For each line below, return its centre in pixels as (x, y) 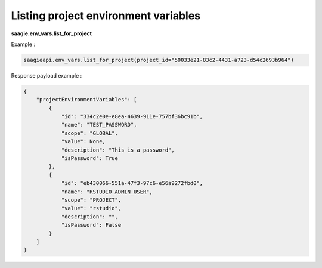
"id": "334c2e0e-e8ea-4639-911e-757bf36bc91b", (132, 117)
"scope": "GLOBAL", (90, 133)
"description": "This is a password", (118, 150)
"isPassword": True (90, 158)
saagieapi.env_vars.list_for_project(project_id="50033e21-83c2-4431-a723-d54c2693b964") (159, 60)
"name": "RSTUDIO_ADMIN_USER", (107, 192)
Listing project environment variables (106, 16)
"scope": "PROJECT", (91, 200)
